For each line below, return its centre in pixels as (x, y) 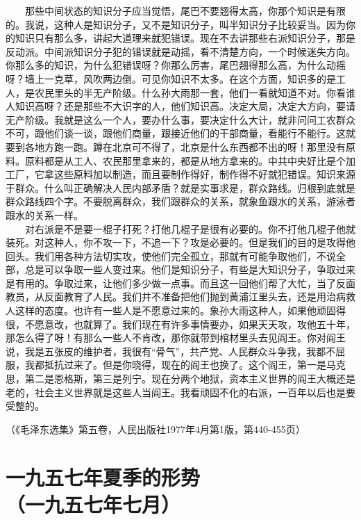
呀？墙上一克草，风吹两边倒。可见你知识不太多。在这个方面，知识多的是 (171, 78)
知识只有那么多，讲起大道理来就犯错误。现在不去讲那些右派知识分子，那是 (185, 38)
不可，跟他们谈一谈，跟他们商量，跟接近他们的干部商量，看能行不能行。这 (176, 133)
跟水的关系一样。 (44, 214)
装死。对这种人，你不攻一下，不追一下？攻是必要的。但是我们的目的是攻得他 (180, 242)
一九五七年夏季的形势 (103, 477)
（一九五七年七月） (93, 504)
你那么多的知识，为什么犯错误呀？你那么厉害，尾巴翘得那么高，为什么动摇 (176, 65)
